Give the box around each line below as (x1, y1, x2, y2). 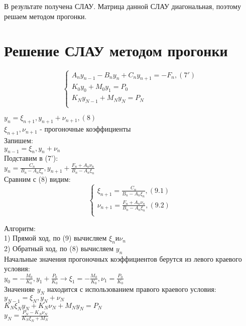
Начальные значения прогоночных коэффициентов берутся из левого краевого (4, 253, 242, 264)
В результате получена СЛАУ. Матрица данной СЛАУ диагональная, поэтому (4, 1, 241, 11)
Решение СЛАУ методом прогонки (4, 40, 228, 61)
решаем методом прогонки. (4, 11, 87, 21)
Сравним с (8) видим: (4, 174, 71, 184)
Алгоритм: (4, 223, 36, 233)
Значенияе (4, 283, 35, 294)
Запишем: (4, 135, 33, 145)
